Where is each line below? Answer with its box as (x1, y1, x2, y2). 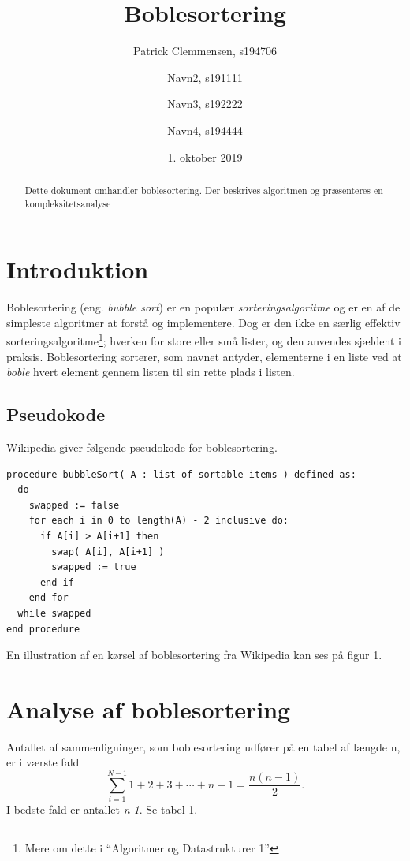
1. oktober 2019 (167, 148, 243, 165)
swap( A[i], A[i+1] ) (51, 546, 165, 557)
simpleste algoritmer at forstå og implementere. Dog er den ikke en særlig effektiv (6, 314, 401, 330)
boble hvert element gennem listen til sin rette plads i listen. (6, 363, 295, 380)
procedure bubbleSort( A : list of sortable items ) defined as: (6, 468, 356, 480)
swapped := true (51, 561, 136, 573)
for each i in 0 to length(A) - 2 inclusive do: (28, 515, 289, 527)
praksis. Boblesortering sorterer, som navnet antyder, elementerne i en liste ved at (6, 348, 402, 364)
